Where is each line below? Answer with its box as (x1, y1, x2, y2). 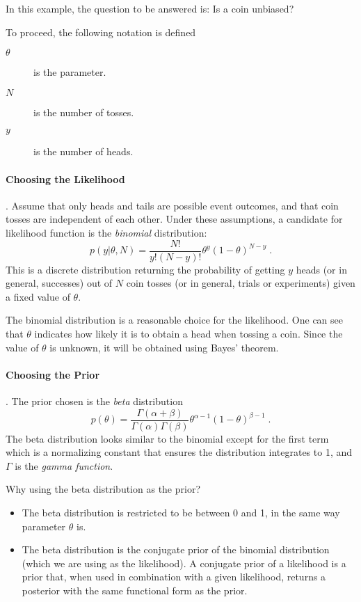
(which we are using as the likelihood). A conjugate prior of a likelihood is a (22, 555, 346, 570)
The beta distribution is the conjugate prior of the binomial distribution (22, 542, 330, 557)
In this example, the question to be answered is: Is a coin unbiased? (6, 1, 294, 15)
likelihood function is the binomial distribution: (6, 225, 207, 239)
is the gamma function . (15, 458, 113, 473)
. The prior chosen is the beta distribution (6, 393, 183, 408)
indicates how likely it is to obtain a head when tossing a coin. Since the (34, 326, 343, 340)
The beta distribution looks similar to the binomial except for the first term (6, 431, 329, 445)
